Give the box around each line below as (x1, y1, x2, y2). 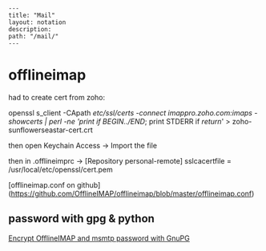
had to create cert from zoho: (8, 92, 106, 102)
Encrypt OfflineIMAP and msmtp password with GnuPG (8, 233, 190, 243)
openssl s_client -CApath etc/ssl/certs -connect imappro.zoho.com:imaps (8, 107, 252, 117)
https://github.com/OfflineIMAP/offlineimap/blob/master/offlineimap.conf (10, 188, 252, 198)
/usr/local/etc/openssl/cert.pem (8, 164, 114, 174)
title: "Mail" (8, 11, 56, 19)
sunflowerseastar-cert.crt (8, 125, 94, 135)
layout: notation (8, 18, 66, 26)
